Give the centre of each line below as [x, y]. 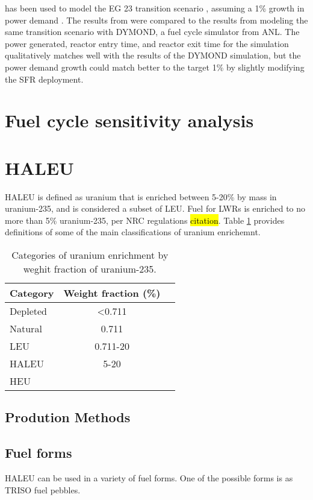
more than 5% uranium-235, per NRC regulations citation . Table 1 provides [145, 220]
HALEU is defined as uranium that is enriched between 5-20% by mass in [141, 196]
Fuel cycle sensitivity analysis [129, 120]
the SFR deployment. [44, 79]
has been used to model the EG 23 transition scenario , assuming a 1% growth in [155, 8]
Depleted [29, 311]
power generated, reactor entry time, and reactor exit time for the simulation [147, 43]
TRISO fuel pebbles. [43, 489]
